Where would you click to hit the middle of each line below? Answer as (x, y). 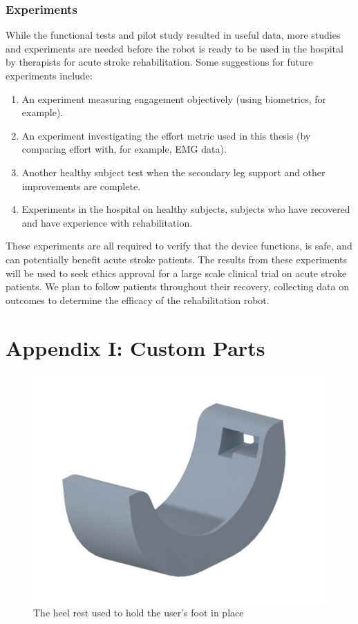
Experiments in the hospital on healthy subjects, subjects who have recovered (186, 209)
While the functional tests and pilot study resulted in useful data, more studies (173, 35)
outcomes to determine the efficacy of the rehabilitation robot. (138, 300)
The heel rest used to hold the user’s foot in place (139, 612)
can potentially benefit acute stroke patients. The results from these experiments (177, 259)
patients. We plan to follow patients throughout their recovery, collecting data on (177, 286)
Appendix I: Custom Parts (135, 347)
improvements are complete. (81, 186)
